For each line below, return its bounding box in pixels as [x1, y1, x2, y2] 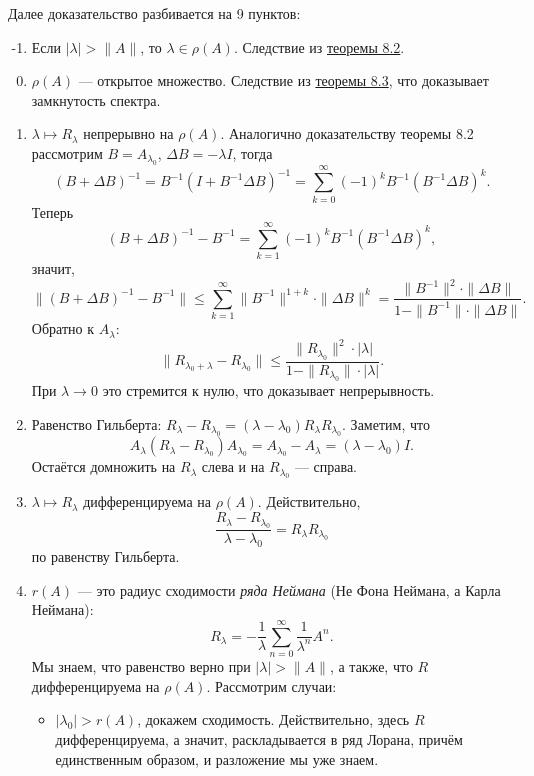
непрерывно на [83, 123, 174, 144]
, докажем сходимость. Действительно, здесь [137, 709, 410, 730]
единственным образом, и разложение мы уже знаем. [55, 748, 379, 769]
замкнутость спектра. [31, 89, 161, 110]
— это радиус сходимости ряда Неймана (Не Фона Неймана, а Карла [77, 579, 501, 600]
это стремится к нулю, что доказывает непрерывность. [102, 380, 435, 401]
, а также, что [329, 656, 413, 677]
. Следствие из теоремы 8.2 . [233, 36, 405, 57]
